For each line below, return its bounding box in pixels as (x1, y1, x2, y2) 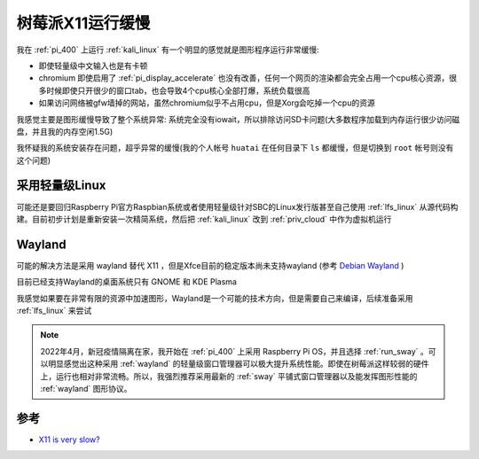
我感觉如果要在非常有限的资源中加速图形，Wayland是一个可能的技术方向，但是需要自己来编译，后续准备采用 (16, 292, 413, 303)
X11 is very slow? (38, 434, 101, 445)
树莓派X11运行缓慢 (16, 13, 151, 33)
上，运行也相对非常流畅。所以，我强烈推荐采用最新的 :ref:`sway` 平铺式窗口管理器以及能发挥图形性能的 (40, 370, 418, 381)
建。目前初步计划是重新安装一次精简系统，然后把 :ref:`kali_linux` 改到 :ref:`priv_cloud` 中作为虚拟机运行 (16, 214, 392, 224)
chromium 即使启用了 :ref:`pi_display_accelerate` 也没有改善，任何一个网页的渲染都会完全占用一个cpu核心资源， (38, 73, 450, 83)
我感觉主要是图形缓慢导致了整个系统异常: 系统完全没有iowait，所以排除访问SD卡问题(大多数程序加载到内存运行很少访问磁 (16, 113, 460, 124)
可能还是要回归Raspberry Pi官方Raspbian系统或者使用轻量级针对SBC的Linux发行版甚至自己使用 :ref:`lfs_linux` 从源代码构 (16, 201, 459, 212)
